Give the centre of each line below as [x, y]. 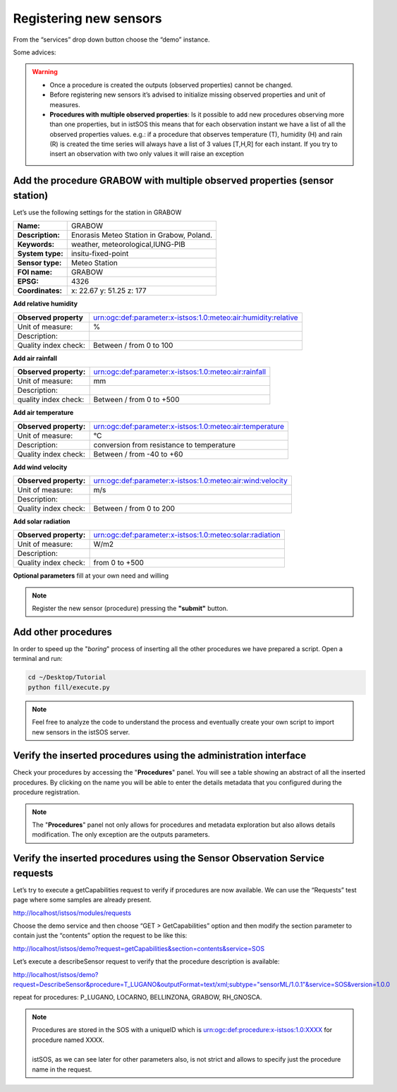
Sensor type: [39, 263]
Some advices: [35, 52]
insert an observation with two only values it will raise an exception [147, 154]
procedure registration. [47, 792]
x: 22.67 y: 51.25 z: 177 [109, 291]
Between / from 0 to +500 [136, 400]
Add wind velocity [40, 467]
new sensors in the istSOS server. [81, 732]
